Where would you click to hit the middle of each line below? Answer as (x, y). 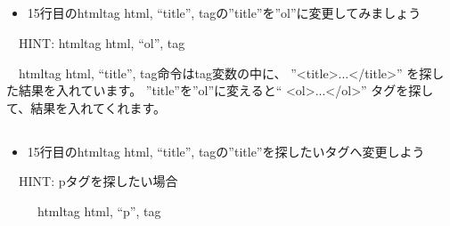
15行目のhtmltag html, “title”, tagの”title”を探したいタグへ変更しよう (226, 151)
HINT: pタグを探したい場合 (98, 181)
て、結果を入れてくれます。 (86, 107)
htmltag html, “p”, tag (99, 210)
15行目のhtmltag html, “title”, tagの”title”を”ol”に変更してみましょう (224, 13)
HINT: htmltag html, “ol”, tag (102, 42)
